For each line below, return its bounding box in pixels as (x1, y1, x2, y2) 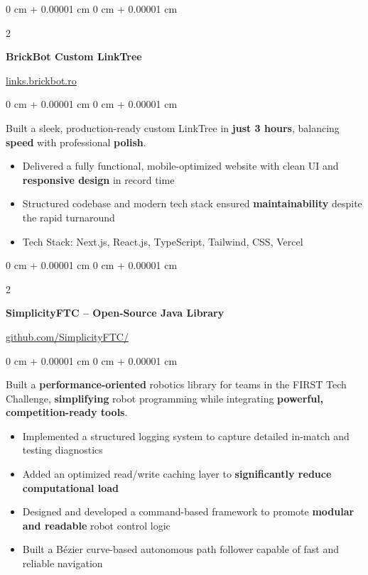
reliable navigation (22, 556, 103, 571)
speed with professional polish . (6, 134, 146, 149)
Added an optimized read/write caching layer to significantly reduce (22, 466, 332, 481)
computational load (22, 480, 119, 495)
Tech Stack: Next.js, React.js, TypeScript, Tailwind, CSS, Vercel (22, 234, 303, 248)
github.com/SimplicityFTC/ (6, 329, 129, 344)
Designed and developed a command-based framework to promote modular (22, 504, 355, 519)
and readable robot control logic (22, 517, 171, 532)
